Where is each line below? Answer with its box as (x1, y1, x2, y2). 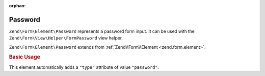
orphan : (9, 3, 26, 8)
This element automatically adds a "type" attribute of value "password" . (9, 64, 159, 70)
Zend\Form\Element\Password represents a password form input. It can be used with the (9, 28, 195, 34)
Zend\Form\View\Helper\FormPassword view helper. (9, 35, 123, 41)
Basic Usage (9, 54, 40, 60)
